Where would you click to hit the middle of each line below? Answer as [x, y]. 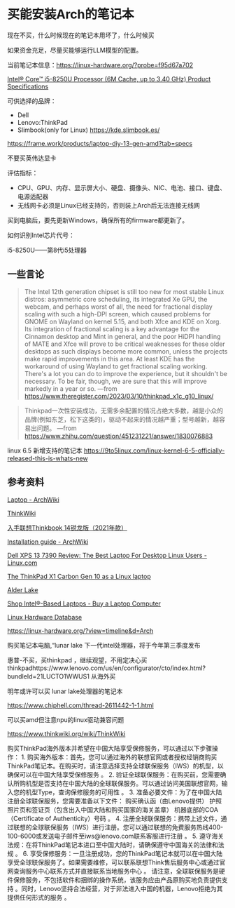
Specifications [28, 86]
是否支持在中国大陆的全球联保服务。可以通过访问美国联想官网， [129, 783]
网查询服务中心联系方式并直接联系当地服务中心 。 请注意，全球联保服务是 [113, 871]
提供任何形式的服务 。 [39, 897]
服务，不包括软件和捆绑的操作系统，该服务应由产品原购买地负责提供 [123, 880]
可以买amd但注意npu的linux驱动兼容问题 [66, 719]
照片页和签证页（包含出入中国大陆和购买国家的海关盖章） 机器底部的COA [113, 809]
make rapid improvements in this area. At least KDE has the [109, 359]
